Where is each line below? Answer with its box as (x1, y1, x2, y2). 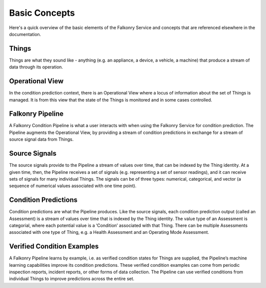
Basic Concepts (9, 7, 75, 18)
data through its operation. (9, 64, 64, 70)
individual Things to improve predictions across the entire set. (9, 276, 135, 282)
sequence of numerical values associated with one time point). (9, 183, 136, 189)
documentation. (9, 31, 41, 37)
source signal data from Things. (9, 136, 74, 142)
